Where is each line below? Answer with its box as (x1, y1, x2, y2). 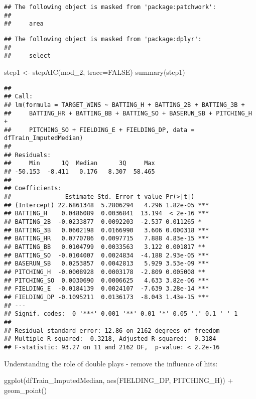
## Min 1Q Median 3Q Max (4, 160, 155, 167)
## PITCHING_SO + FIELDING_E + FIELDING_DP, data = (4, 126, 195, 134)
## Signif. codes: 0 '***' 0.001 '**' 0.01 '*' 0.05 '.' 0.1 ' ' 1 (4, 310, 238, 318)
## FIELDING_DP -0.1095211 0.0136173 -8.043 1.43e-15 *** (4, 293, 209, 301)
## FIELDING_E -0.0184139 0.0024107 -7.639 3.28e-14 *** (4, 285, 209, 293)
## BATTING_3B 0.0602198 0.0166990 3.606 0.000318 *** (4, 226, 209, 234)
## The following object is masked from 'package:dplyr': (4, 35, 202, 43)
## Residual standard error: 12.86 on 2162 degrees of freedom (4, 327, 220, 334)
